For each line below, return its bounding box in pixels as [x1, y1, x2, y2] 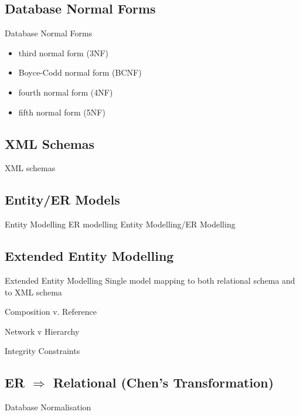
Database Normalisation [5, 401, 91, 413]
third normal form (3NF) [18, 46, 108, 59]
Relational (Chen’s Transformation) [53, 373, 274, 392]
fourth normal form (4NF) [18, 86, 113, 98]
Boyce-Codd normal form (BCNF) [18, 66, 142, 79]
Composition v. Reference [5, 305, 97, 318]
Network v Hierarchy [5, 325, 80, 337]
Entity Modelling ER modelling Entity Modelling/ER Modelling [5, 218, 236, 230]
